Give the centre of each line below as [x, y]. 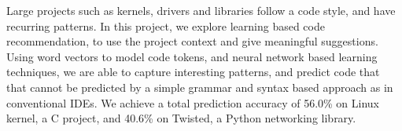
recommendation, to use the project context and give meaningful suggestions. [192, 41]
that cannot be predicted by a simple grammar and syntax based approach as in [200, 87]
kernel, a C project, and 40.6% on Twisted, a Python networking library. [181, 118]
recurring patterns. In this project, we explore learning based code [166, 25]
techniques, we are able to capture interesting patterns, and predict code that [193, 72]
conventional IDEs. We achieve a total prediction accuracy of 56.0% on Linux [193, 102]
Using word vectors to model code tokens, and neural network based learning [192, 56]
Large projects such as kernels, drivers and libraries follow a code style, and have [201, 10]
